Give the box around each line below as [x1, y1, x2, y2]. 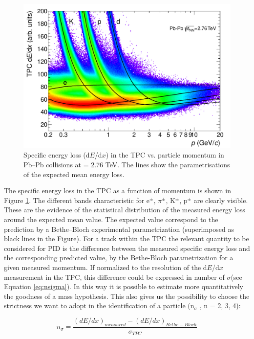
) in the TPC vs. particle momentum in [106, 150, 224, 160]
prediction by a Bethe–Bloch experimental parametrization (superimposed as [4, 224, 234, 234]
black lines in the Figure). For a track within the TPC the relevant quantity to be [4, 233, 249, 244]
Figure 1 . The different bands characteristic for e [4, 195, 150, 205]
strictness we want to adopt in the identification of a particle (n [4, 300, 194, 311]
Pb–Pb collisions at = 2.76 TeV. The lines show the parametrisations [23, 159, 230, 169]
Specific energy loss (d [23, 150, 90, 160]
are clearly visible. [193, 195, 248, 205]
